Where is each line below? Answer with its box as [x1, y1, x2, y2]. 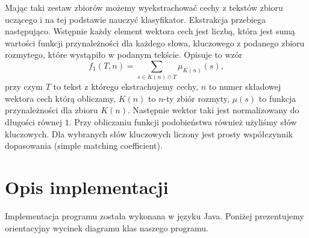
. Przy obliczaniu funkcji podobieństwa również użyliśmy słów [69, 116, 297, 128]
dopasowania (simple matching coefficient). [5, 139, 163, 152]
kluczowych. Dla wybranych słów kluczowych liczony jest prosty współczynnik [5, 127, 293, 140]
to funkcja [258, 92, 296, 104]
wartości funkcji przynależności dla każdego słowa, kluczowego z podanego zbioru [5, 36, 305, 49]
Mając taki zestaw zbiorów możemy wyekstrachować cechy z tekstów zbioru [5, 1, 283, 13]
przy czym [5, 80, 43, 93]
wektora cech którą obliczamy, [5, 92, 116, 104]
